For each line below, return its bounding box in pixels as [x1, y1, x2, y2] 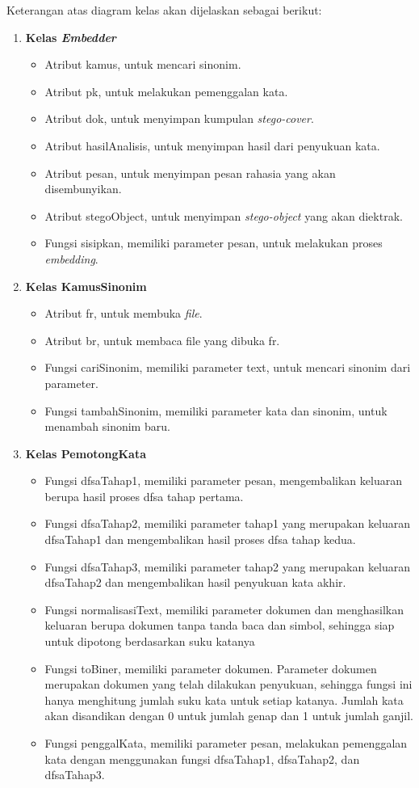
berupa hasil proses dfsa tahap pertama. [44, 487, 244, 504]
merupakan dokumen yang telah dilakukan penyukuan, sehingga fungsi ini [44, 676, 413, 693]
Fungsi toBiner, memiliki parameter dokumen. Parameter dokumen [44, 659, 377, 676]
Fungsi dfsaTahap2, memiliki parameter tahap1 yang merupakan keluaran [44, 515, 411, 532]
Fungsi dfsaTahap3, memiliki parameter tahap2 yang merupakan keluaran [44, 558, 411, 575]
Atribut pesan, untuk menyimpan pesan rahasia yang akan [44, 164, 336, 181]
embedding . [44, 250, 98, 267]
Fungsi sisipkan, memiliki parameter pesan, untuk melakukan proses [44, 234, 383, 251]
